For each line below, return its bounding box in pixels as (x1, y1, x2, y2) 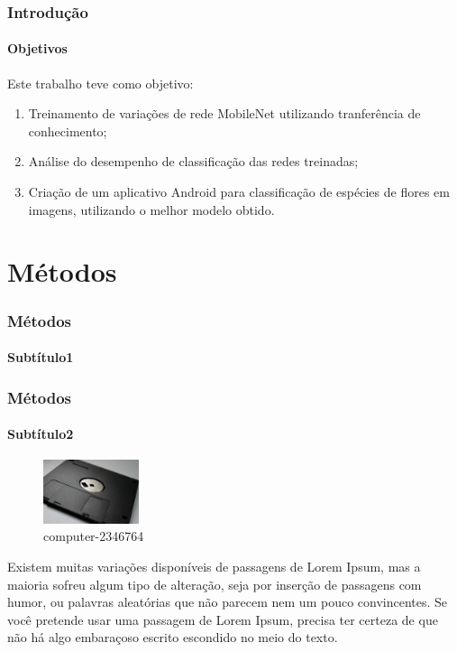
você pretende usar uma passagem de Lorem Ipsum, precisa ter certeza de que (7, 610, 438, 629)
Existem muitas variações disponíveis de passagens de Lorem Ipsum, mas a (7, 557, 421, 576)
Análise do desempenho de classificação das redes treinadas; (28, 152, 359, 171)
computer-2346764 (43, 526, 144, 545)
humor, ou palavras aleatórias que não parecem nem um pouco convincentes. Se (7, 592, 448, 611)
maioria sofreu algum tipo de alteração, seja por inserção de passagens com (7, 574, 422, 593)
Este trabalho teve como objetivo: (7, 73, 194, 92)
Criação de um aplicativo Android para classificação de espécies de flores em (28, 182, 450, 201)
